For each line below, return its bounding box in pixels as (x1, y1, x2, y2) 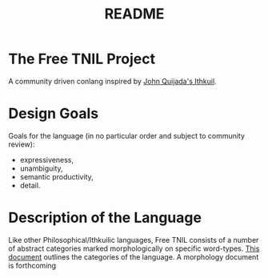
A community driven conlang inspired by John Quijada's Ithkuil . (8, 76, 218, 86)
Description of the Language (8, 209, 202, 227)
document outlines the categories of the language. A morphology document (8, 252, 259, 261)
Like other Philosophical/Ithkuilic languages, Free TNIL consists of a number (8, 235, 259, 244)
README (104, 5, 165, 23)
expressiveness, (19, 155, 74, 164)
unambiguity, (19, 163, 63, 173)
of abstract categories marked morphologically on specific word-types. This (8, 244, 260, 253)
